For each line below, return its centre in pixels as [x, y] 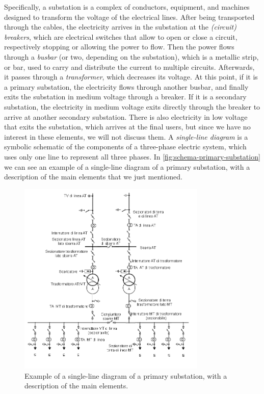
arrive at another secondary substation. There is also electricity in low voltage [126, 116]
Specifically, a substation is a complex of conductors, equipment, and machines [127, 7]
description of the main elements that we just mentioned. [93, 177]
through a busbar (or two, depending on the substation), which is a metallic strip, [131, 56]
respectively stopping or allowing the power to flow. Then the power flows [119, 47]
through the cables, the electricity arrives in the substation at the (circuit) [120, 27]
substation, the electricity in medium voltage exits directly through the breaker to [132, 106]
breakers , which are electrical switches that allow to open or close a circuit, [121, 36]
